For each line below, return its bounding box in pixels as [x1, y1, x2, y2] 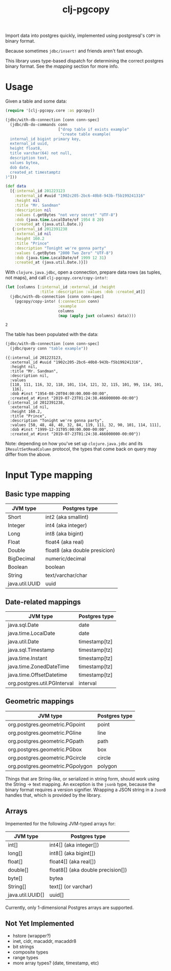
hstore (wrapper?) [12, 933, 51, 939]
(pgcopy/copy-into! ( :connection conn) [14, 299, 100, 304]
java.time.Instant [8, 654, 48, 662]
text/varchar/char [45, 572, 88, 579]
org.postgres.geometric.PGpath [8, 737, 84, 745]
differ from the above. [5, 451, 51, 458]
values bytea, [10, 160, 40, 165]
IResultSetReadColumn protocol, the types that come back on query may [5, 446, 157, 452]
